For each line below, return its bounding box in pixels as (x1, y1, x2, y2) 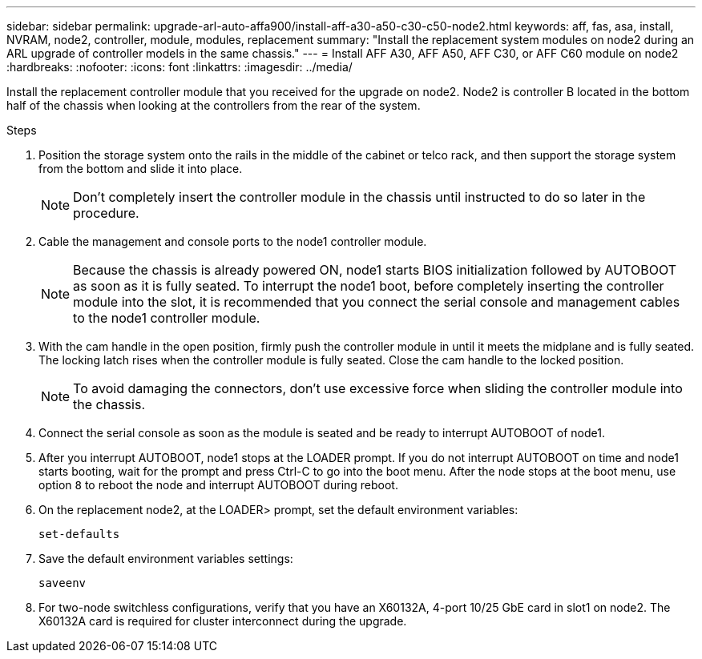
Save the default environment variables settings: (38, 552, 293, 565)
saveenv (38, 577, 87, 589)
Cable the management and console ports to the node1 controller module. (38, 235, 427, 248)
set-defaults (38, 528, 120, 540)
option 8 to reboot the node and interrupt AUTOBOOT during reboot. (38, 478, 398, 492)
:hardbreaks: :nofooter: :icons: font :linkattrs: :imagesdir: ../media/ (6, 60, 353, 74)
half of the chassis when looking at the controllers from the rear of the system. (6, 98, 421, 112)
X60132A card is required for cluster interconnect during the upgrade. (38, 614, 407, 628)
